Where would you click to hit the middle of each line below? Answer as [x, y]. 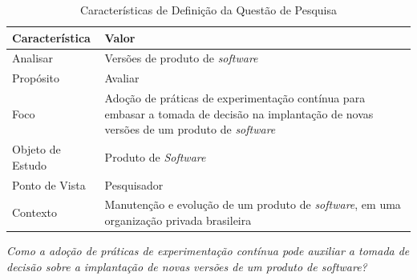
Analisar [33, 58]
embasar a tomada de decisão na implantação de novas [239, 113]
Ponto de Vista [49, 184]
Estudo [30, 164]
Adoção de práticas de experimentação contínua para [235, 98]
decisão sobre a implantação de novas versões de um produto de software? [187, 266]
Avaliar [122, 78]
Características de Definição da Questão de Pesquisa [208, 10]
